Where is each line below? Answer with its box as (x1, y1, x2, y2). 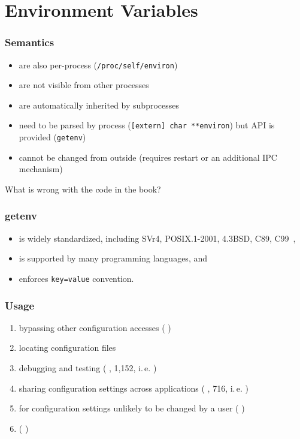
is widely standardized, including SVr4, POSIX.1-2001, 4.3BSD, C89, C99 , (19, 231, 296, 244)
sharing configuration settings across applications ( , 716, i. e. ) (19, 381, 249, 394)
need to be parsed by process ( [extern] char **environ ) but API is (19, 119, 275, 131)
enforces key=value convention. (19, 272, 134, 284)
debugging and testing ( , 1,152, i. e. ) (19, 362, 157, 374)
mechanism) (19, 163, 63, 175)
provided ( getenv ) (19, 131, 86, 143)
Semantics (5, 35, 54, 50)
